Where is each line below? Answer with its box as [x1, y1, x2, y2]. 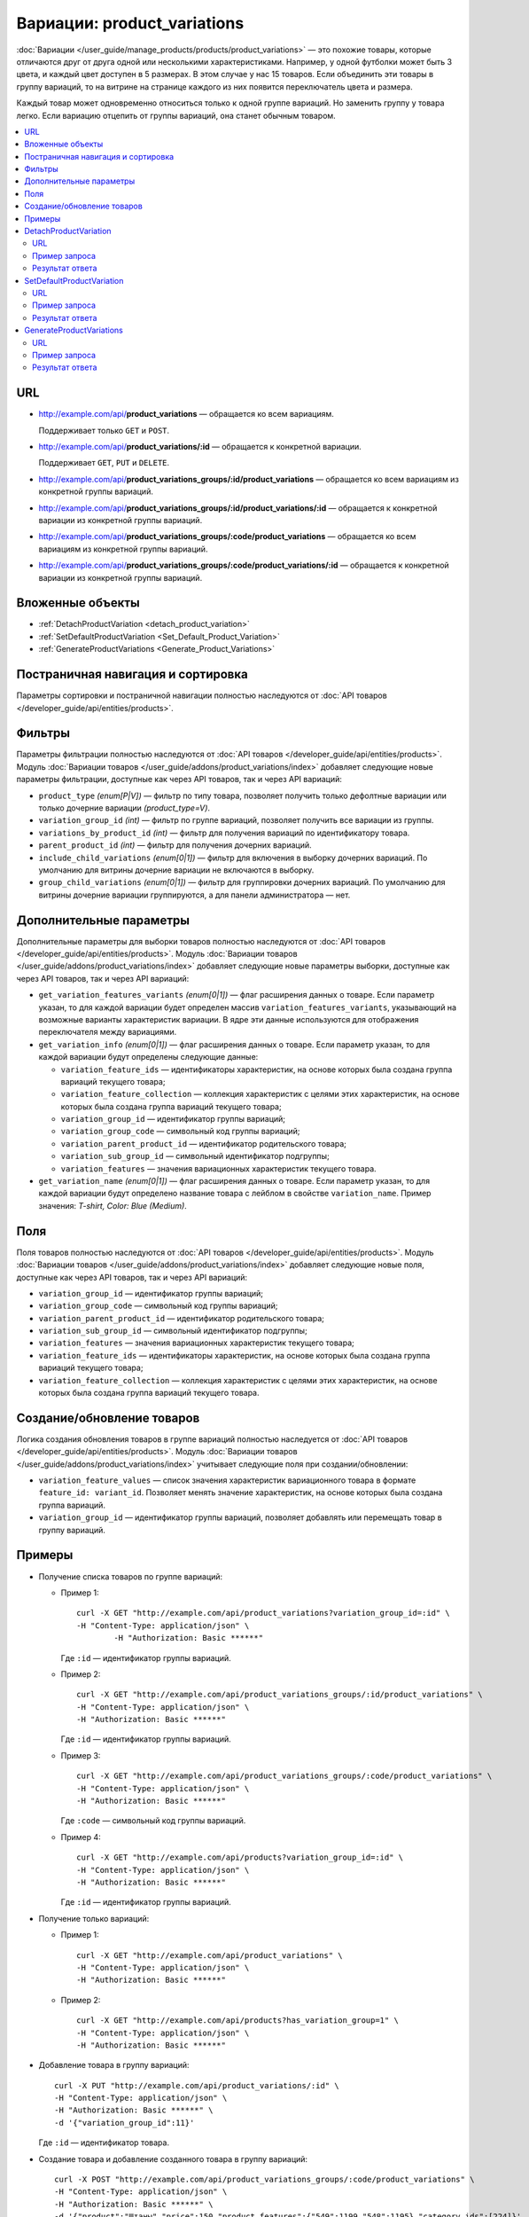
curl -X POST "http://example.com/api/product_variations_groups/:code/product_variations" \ [54, 2174, 475, 2185]
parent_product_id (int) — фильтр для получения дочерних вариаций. [38, 840, 312, 850]
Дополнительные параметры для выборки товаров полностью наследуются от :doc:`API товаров [16, 936, 386, 946]
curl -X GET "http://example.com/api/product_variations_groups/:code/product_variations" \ [76, 1771, 493, 1782]
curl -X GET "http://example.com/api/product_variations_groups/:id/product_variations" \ [76, 1689, 483, 1700]
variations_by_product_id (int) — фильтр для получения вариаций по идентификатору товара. [38, 827, 410, 838]
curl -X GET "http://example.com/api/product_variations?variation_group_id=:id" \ [76, 1608, 451, 1618]
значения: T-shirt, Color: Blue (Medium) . [38, 1200, 188, 1210]
